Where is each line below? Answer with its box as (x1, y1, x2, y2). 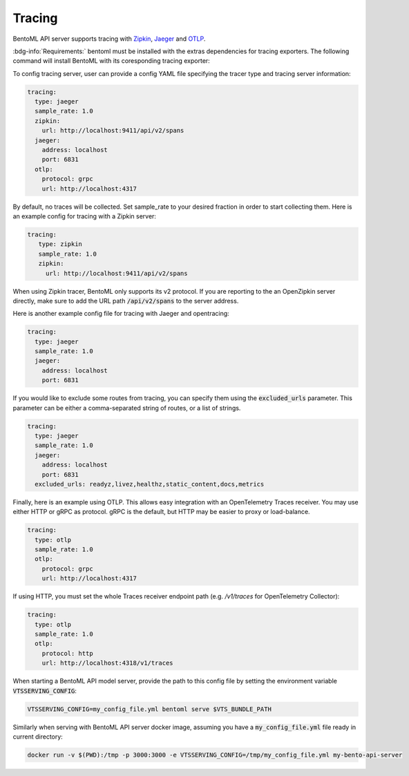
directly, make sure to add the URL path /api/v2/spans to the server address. (12, 296, 239, 305)
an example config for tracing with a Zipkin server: (12, 211, 157, 220)
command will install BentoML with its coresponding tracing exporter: (12, 57, 210, 65)
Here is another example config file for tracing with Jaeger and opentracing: (12, 310, 229, 318)
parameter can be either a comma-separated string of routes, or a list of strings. (12, 404, 241, 412)
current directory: (12, 732, 64, 741)
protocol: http (41, 650, 93, 657)
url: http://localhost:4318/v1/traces (41, 659, 173, 667)
